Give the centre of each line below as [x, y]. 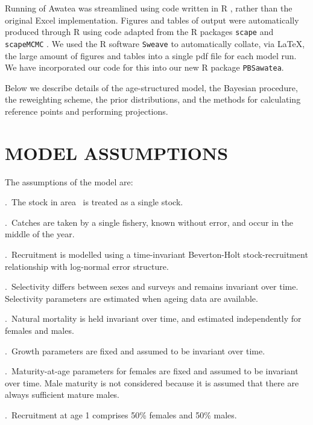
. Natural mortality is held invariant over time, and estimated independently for [153, 318]
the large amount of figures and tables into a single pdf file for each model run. [151, 55]
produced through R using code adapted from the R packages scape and [139, 32]
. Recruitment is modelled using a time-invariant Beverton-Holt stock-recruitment [156, 254]
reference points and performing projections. [87, 111]
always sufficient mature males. [62, 395]
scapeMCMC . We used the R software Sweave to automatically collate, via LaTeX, [155, 43]
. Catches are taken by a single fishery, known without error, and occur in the [149, 222]
